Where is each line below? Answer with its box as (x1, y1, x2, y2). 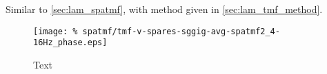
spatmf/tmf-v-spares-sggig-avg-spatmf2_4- (82, 26, 280, 36)
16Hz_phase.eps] (33, 38, 108, 48)
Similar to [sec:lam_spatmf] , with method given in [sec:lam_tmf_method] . (6, 2, 323, 16)
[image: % (33, 26, 78, 36)
